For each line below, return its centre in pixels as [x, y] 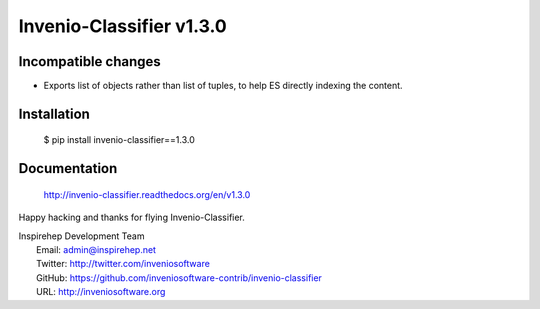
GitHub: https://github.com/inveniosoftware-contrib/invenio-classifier [179, 277]
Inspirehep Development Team [81, 236]
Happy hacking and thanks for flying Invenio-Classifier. [131, 217]
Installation [54, 113]
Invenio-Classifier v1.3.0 [122, 26]
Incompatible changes [90, 61]
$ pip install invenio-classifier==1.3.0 [119, 140]
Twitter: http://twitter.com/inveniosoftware [123, 264]
